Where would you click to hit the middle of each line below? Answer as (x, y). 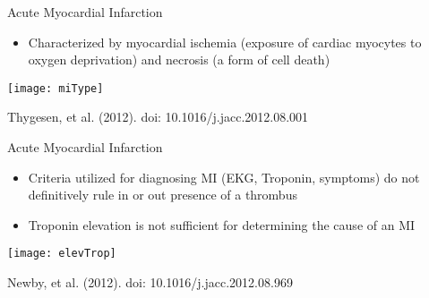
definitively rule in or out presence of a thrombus (163, 195)
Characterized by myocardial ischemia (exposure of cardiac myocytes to (225, 42)
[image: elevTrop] (62, 254)
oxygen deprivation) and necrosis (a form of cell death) (179, 60)
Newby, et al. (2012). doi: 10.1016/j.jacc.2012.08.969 (150, 282)
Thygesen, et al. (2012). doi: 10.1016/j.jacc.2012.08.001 (158, 117)
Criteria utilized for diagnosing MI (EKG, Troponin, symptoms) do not (224, 177)
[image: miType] (56, 88)
